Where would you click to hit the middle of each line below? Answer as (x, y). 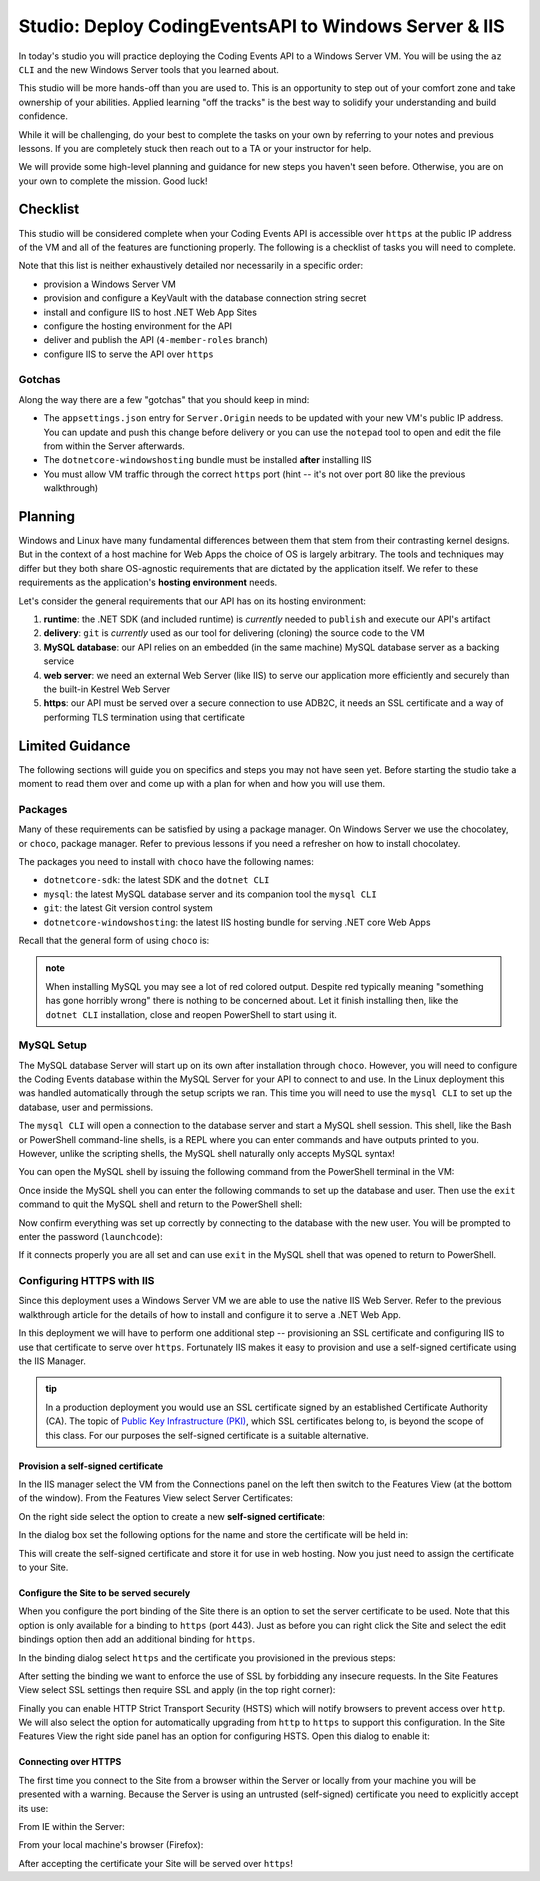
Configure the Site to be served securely (104, 1592)
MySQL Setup (52, 1045)
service (59, 661)
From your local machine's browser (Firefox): (111, 1845)
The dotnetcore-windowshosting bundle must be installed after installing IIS (207, 460)
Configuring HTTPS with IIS (86, 1281)
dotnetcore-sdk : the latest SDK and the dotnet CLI (156, 880)
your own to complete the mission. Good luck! (113, 181)
